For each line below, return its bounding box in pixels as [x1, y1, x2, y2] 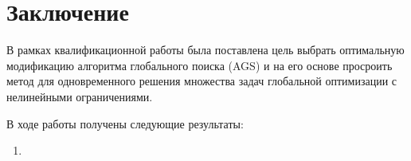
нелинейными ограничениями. [6, 88, 153, 104]
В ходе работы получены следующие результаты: [6, 115, 244, 132]
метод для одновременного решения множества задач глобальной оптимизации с [6, 73, 397, 89]
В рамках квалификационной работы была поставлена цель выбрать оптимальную [6, 41, 405, 58]
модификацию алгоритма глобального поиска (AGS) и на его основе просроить [6, 57, 393, 73]
